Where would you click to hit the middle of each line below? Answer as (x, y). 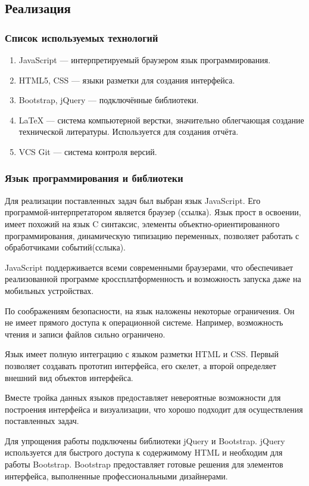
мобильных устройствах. (49, 290)
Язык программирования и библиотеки (94, 178)
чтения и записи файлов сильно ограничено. (85, 334)
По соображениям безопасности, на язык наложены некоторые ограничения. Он (150, 310)
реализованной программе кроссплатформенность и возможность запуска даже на (153, 279)
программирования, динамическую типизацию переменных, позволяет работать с (152, 235)
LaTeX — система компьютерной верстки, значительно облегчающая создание (161, 120)
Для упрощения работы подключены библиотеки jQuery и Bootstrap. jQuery (145, 440)
